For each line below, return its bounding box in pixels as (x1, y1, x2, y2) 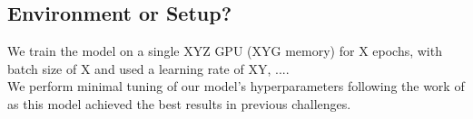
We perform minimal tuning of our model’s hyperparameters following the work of (7, 77, 465, 96)
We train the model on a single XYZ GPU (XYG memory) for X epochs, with (7, 41, 442, 60)
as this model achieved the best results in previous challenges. (7, 94, 351, 113)
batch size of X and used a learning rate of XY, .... (7, 59, 290, 78)
